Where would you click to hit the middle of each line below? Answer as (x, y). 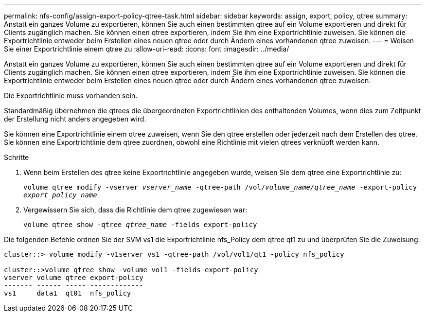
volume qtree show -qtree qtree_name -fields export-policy (140, 225)
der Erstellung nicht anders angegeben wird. (75, 119)
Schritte (17, 157)
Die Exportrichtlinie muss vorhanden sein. (71, 96)
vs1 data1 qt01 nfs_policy (68, 293)
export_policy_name (60, 195)
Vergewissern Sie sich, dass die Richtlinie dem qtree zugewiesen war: (135, 210)
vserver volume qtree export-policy (74, 278)
